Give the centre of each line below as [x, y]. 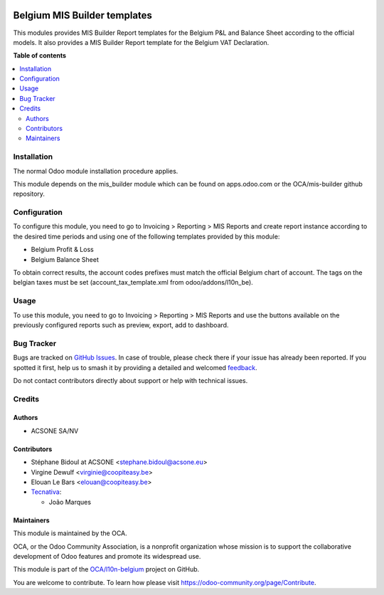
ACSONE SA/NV [55, 431]
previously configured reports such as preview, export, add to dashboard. [121, 325]
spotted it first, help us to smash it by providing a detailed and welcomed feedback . [135, 367]
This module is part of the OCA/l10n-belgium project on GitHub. [106, 569]
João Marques [70, 502]
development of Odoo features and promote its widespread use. [107, 556]
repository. [29, 194]
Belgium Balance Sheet [65, 259]
